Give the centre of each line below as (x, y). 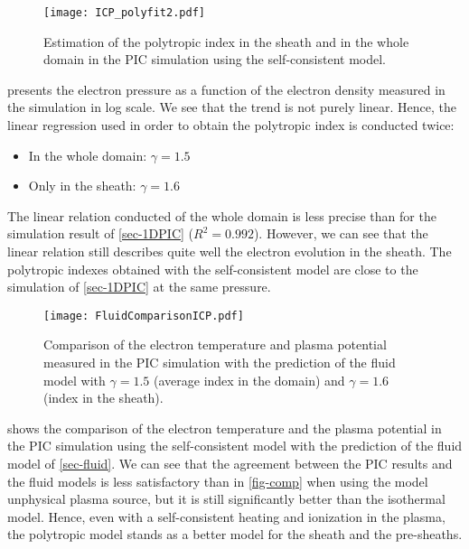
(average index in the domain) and (249, 380)
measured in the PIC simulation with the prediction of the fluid (220, 363)
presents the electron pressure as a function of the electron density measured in (226, 89)
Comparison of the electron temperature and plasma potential (215, 344)
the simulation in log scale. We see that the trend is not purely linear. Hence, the (232, 107)
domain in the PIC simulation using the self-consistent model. (215, 59)
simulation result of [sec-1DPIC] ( (100, 233)
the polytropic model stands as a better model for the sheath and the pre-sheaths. (235, 534)
